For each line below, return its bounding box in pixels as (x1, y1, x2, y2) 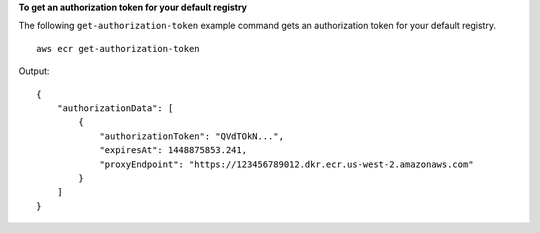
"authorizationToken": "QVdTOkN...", (99, 130, 285, 142)
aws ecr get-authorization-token (36, 43, 200, 54)
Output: (18, 65, 50, 77)
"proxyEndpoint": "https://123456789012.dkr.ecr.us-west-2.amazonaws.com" (99, 158, 474, 170)
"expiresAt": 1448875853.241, (99, 145, 248, 156)
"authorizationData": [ (56, 102, 174, 114)
